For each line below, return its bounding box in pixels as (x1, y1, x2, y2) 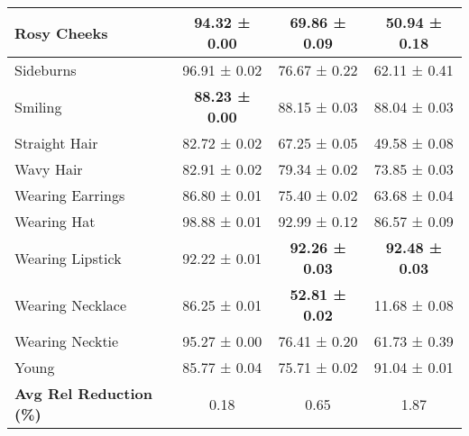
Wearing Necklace (14, 294, 127, 315)
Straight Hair (14, 132, 98, 153)
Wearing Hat (14, 211, 96, 232)
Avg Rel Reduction (14, 383, 152, 404)
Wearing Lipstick (14, 247, 122, 268)
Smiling (14, 95, 62, 117)
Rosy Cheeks (14, 22, 108, 43)
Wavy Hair (14, 159, 83, 179)
